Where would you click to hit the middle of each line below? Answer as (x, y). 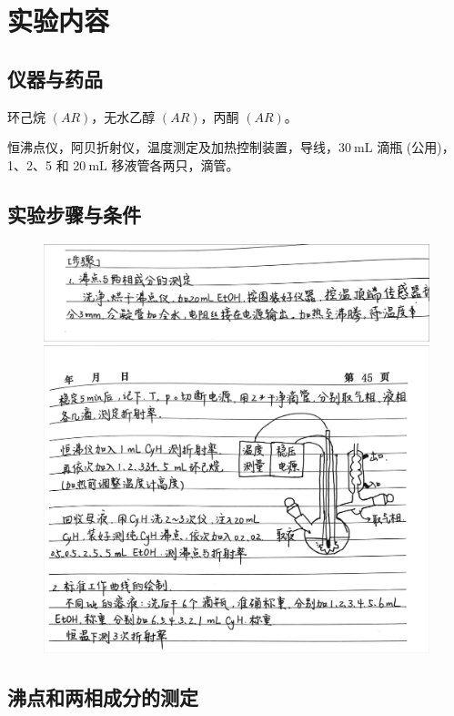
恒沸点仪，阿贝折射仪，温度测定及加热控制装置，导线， (173, 147)
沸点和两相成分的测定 (103, 696)
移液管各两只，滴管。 (175, 164)
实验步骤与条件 (74, 214)
